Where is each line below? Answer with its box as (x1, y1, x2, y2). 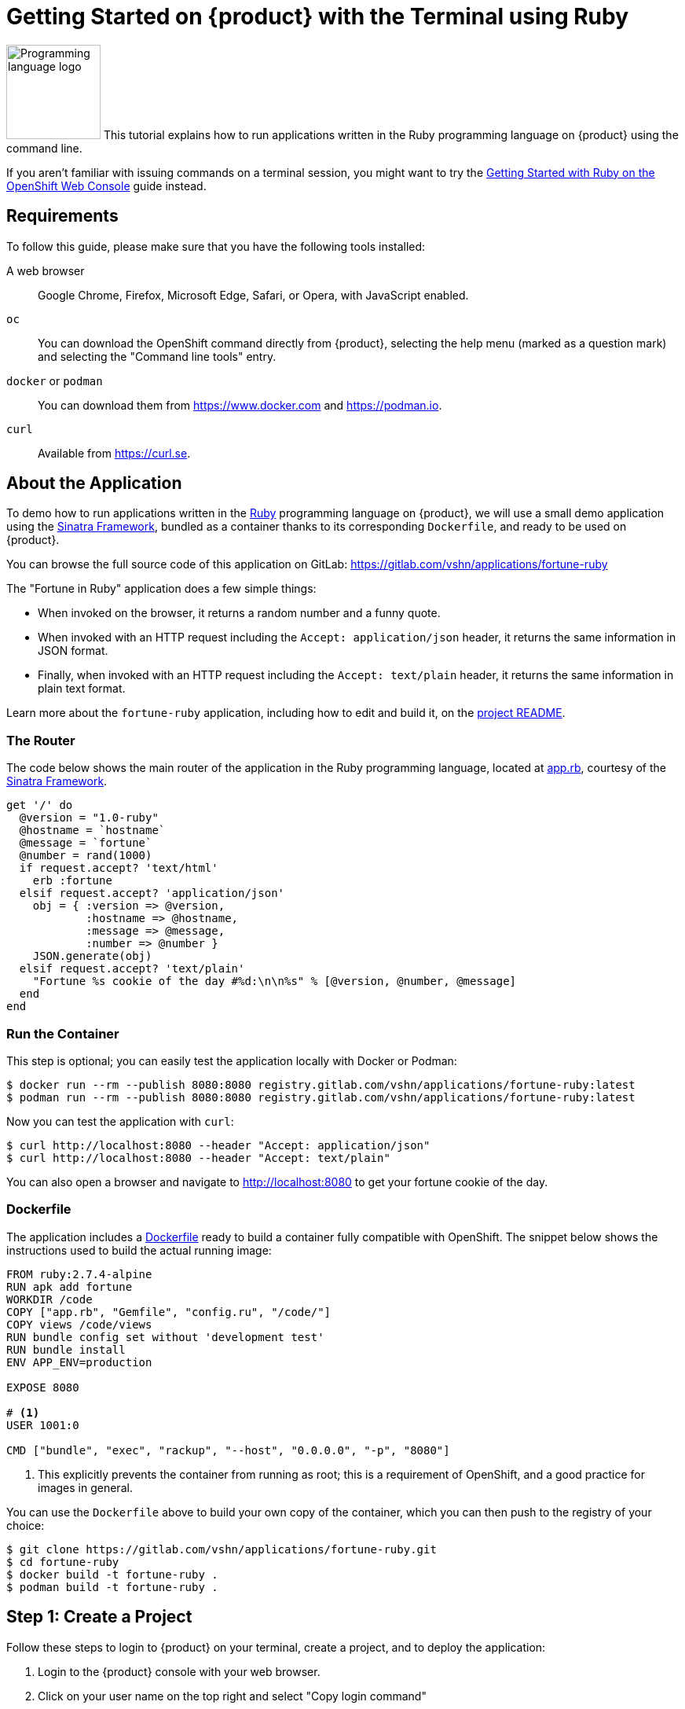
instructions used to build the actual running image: (6, 1243, 272, 1257)
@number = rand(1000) (19, 849, 152, 862)
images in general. (38, 1480, 133, 1494)
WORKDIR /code (6, 1292, 93, 1306)
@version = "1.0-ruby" (19, 811, 159, 825)
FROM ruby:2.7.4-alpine (6, 1267, 152, 1281)
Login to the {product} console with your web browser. (38, 1664, 321, 1678)
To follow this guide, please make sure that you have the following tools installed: (6, 239, 426, 253)
